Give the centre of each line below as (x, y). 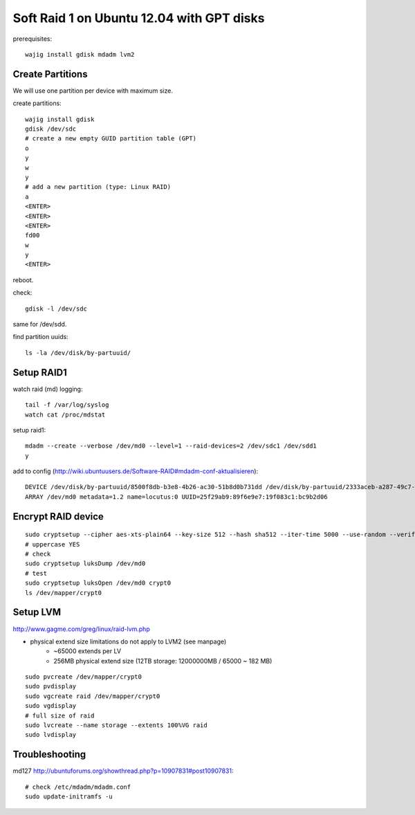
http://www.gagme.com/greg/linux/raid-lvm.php (81, 629)
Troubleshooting (49, 754)
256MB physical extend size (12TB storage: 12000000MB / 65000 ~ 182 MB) (163, 661)
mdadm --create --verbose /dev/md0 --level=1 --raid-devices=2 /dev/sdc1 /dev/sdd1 (171, 446)
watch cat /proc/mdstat (65, 414)
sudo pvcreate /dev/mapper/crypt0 (83, 677)
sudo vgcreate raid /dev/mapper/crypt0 (93, 696)
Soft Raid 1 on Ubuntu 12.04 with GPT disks (139, 18)
